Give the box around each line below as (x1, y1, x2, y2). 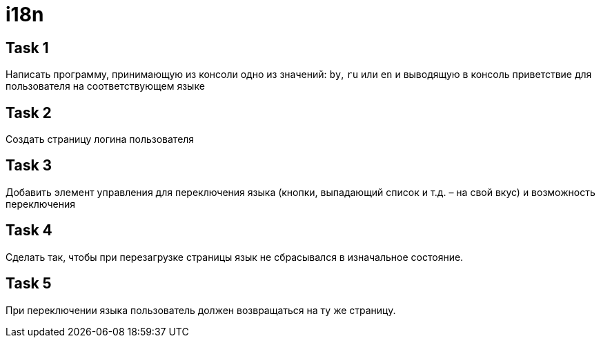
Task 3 (6, 157, 52, 175)
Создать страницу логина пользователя (6, 133, 195, 146)
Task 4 (6, 222, 52, 239)
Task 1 (6, 39, 49, 57)
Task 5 (6, 275, 52, 293)
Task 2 (6, 104, 52, 121)
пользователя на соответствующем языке (6, 80, 205, 92)
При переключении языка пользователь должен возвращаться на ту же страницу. (6, 304, 396, 316)
